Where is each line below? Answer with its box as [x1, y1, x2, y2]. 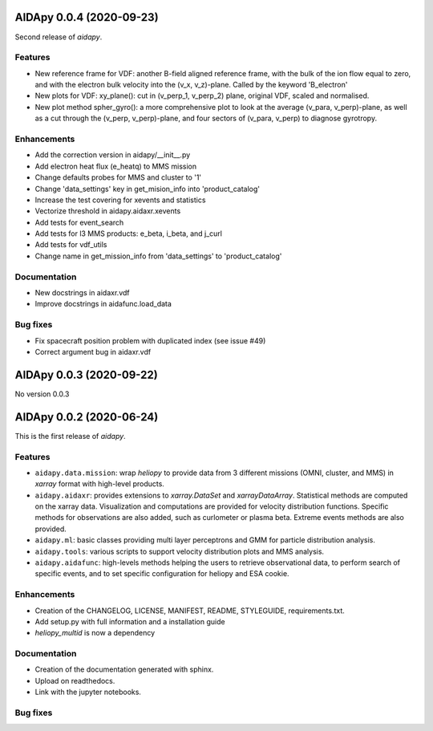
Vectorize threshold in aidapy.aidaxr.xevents [34, 206, 181, 216]
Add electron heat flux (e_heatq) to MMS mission [34, 161, 197, 171]
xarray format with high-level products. [34, 479, 164, 489]
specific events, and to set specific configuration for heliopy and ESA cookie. [34, 569, 289, 579]
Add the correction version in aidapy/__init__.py [34, 150, 191, 160]
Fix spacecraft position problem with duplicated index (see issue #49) [34, 335, 266, 345]
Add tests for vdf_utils [34, 240, 107, 250]
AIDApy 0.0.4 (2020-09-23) [14, 10, 160, 24]
